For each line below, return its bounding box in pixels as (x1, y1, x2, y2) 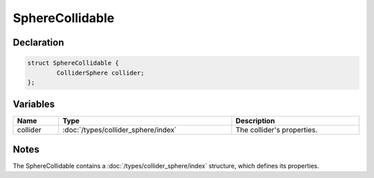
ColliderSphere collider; (56, 69, 145, 77)
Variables (12, 99, 55, 110)
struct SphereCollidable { (27, 59, 119, 67)
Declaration (12, 37, 64, 48)
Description (235, 116, 275, 126)
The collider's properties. (235, 125, 318, 135)
